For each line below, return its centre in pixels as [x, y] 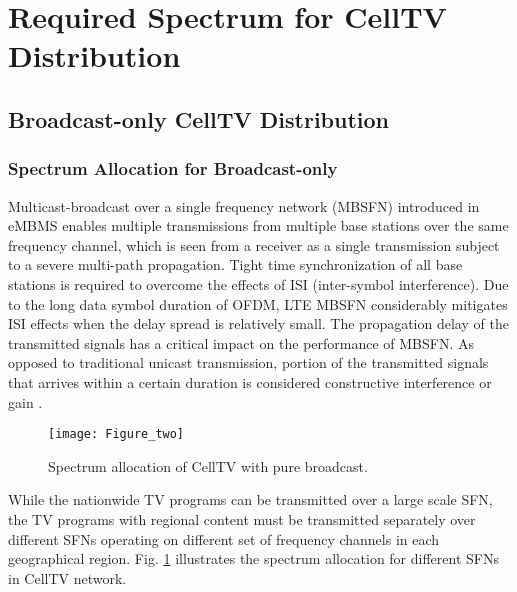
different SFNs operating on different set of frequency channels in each [224, 538]
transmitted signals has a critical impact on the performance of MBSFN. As [241, 342]
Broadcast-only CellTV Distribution [199, 118]
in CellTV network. [67, 577]
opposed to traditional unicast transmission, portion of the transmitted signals [248, 362]
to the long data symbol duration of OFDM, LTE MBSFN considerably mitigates [258, 303]
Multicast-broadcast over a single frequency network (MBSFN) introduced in [244, 205]
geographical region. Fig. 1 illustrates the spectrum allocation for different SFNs [253, 558]
